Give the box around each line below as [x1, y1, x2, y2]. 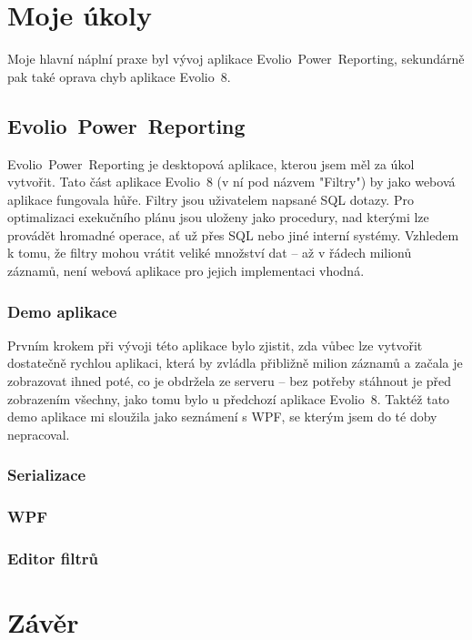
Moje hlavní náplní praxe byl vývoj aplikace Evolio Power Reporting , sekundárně [7, 49, 465, 68]
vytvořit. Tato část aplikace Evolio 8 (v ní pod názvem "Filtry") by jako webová [7, 172, 456, 191]
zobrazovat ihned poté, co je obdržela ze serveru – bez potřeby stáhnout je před [7, 371, 452, 391]
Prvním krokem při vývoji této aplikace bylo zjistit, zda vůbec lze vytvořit [7, 335, 423, 354]
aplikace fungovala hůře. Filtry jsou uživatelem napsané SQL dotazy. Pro [7, 189, 414, 208]
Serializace [7, 463, 86, 486]
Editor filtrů [7, 547, 98, 570]
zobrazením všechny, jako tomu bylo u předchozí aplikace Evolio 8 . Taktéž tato [7, 389, 450, 408]
